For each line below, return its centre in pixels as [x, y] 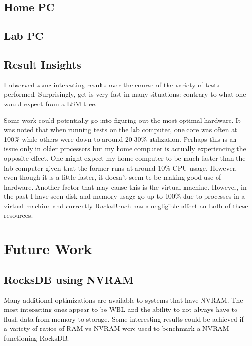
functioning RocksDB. [37, 338]
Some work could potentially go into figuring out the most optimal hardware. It [122, 120]
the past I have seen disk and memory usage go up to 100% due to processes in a [125, 196]
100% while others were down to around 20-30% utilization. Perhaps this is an [120, 139]
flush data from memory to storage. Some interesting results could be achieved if [124, 319]
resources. [18, 215]
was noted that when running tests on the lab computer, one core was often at [121, 130]
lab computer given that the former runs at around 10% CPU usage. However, [121, 167]
